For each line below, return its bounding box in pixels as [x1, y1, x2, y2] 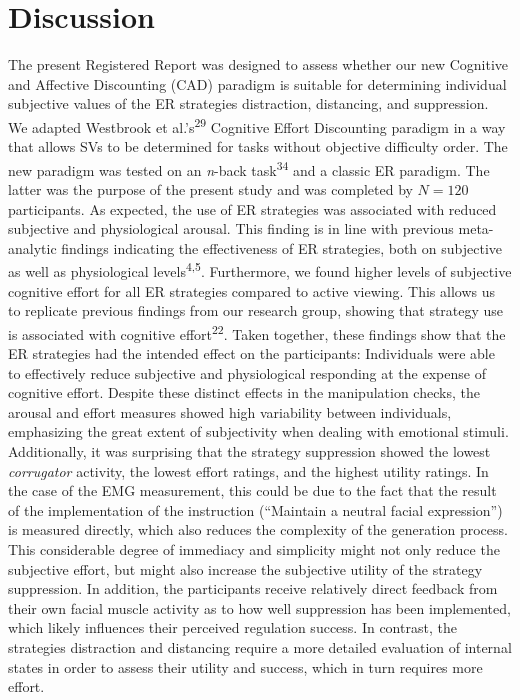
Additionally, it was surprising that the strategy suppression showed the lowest [8, 441, 491, 462]
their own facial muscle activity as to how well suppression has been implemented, [8, 597, 511, 618]
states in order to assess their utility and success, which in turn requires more [8, 656, 483, 677]
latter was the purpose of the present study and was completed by [8, 179, 413, 199]
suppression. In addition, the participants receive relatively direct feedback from [8, 578, 498, 599]
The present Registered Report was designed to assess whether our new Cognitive [8, 54, 509, 75]
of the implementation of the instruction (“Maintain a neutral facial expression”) [8, 499, 503, 520]
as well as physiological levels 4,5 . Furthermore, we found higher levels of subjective [8, 258, 512, 282]
